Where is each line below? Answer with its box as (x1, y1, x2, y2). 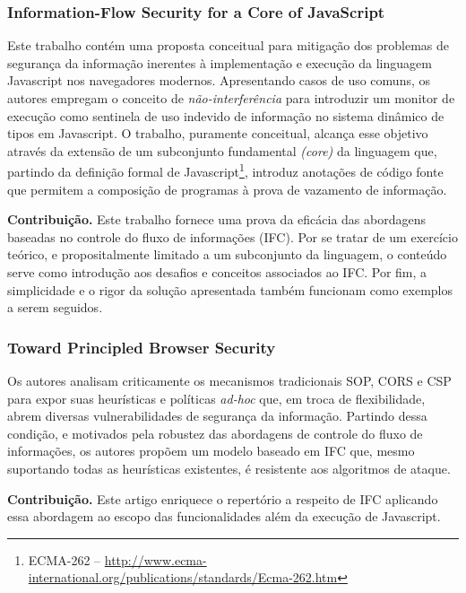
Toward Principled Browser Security (7, 336, 276, 358)
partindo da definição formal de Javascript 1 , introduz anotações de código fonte (7, 160, 444, 181)
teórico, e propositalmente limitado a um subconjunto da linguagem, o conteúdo (7, 245, 447, 264)
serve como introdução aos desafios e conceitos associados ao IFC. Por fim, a (7, 263, 427, 281)
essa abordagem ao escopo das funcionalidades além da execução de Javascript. (7, 507, 441, 526)
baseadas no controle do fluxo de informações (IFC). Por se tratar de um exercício (7, 227, 458, 246)
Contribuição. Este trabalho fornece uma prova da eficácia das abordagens (7, 210, 426, 229)
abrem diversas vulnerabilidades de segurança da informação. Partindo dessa (7, 406, 427, 425)
